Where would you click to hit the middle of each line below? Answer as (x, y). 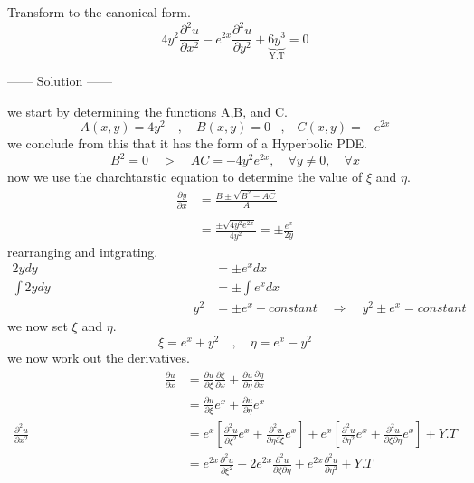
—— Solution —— (60, 80)
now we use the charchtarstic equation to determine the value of (185, 177)
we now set (38, 326)
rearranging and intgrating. (83, 251)
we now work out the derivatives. (99, 358)
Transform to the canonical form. (99, 12)
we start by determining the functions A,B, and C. (147, 111)
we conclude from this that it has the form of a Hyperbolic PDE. (187, 143)
